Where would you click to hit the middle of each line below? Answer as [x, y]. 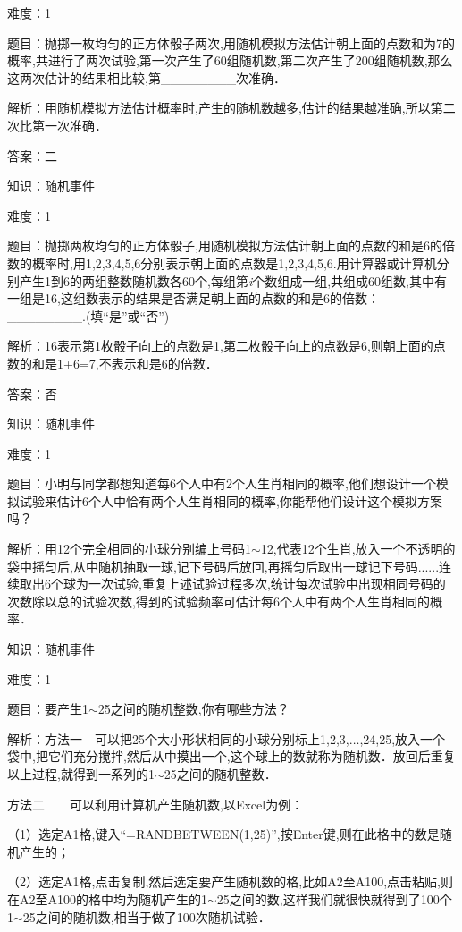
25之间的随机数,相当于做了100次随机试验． [147, 916]
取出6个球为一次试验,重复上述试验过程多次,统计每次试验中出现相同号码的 [232, 584]
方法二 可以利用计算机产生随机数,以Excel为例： [155, 804]
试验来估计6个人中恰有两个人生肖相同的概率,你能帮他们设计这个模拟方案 [231, 500]
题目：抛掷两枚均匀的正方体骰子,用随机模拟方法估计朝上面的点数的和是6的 [225, 246]
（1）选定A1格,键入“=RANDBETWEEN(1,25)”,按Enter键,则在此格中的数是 [223, 834]
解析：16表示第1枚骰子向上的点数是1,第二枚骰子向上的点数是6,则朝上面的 [220, 346]
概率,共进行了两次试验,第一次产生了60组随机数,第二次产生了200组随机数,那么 [230, 60]
